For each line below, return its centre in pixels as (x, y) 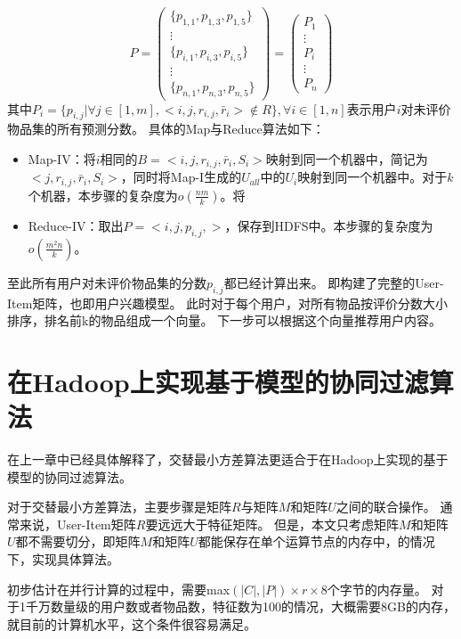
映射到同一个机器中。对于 (372, 177)
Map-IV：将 (62, 159)
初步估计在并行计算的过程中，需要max (119, 589)
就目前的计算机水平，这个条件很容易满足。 (132, 623)
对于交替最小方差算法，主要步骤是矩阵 (119, 507)
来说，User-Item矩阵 (77, 524)
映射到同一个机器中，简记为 (347, 159)
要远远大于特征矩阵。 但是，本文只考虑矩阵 (272, 524)
